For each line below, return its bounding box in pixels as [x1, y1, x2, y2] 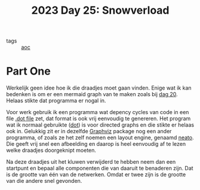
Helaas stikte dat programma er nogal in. [6, 97, 106, 105]
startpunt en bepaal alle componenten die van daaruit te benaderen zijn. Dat [6, 165, 193, 172]
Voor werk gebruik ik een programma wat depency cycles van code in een [6, 109, 189, 116]
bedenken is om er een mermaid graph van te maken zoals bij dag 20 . [6, 91, 178, 98]
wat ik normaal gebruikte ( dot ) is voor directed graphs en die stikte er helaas [6, 121, 195, 128]
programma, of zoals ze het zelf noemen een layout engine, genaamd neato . [6, 134, 194, 141]
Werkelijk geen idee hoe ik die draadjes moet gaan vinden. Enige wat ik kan [6, 84, 192, 91]
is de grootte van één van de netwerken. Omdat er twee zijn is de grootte [6, 171, 186, 178]
